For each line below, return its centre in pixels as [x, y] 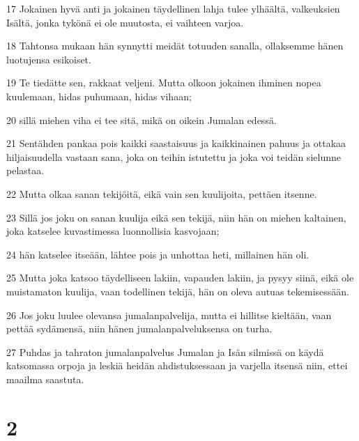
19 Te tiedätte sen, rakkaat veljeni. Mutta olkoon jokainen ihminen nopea [164, 83]
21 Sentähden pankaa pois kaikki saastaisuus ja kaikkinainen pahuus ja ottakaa [176, 143]
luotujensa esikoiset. [49, 59]
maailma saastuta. [45, 379]
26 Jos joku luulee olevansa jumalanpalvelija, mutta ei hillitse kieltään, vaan [169, 315]
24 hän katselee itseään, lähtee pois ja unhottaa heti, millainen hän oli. [158, 254]
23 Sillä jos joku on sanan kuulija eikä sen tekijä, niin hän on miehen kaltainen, [176, 217]
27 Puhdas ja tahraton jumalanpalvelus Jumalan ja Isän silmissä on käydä [165, 351]
